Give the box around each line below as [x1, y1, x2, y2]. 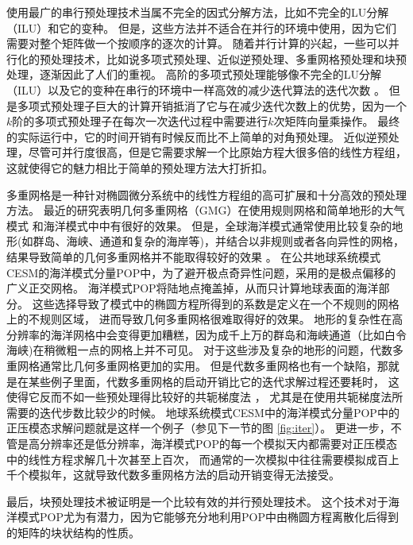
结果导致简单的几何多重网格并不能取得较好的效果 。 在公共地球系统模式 [6, 248, 381, 265]
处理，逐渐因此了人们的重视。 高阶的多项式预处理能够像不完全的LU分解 [6, 66, 381, 83]
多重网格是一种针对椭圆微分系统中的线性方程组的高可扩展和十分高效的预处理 [6, 186, 407, 203]
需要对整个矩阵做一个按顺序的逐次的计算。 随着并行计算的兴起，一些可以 [6, 35, 388, 52]
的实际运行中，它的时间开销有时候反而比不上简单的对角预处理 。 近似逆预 [6, 128, 388, 145]
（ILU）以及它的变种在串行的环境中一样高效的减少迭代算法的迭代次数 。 [6, 81, 385, 98]
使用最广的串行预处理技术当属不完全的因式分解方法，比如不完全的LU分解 [6, 4, 389, 20]
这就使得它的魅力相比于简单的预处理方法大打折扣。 [6, 159, 273, 176]
